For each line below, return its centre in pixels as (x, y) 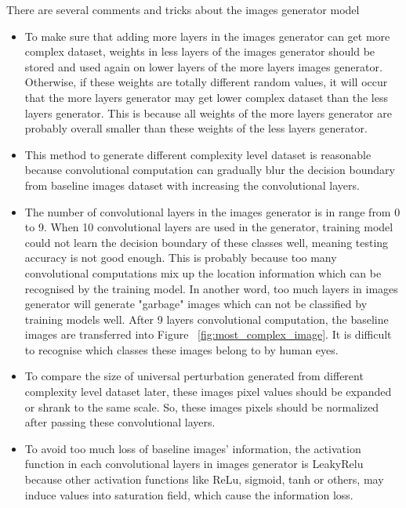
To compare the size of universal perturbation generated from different (194, 376)
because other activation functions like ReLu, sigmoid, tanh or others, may (204, 479)
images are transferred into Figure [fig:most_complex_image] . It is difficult (208, 334)
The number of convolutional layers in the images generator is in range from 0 (212, 211)
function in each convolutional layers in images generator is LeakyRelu (194, 464)
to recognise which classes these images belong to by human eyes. (181, 349)
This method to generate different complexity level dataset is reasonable (198, 154)
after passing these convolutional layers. (120, 422)
